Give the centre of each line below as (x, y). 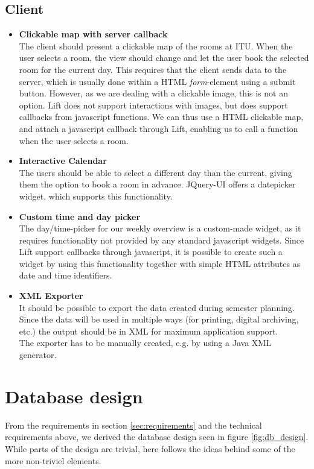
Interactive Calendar (63, 161)
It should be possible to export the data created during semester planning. (157, 307)
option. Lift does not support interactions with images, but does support (153, 105)
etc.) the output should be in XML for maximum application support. (149, 331)
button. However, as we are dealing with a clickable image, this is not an (153, 93)
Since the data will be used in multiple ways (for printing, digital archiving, (159, 319)
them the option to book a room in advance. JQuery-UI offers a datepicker (157, 184)
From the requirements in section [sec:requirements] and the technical (133, 425)
